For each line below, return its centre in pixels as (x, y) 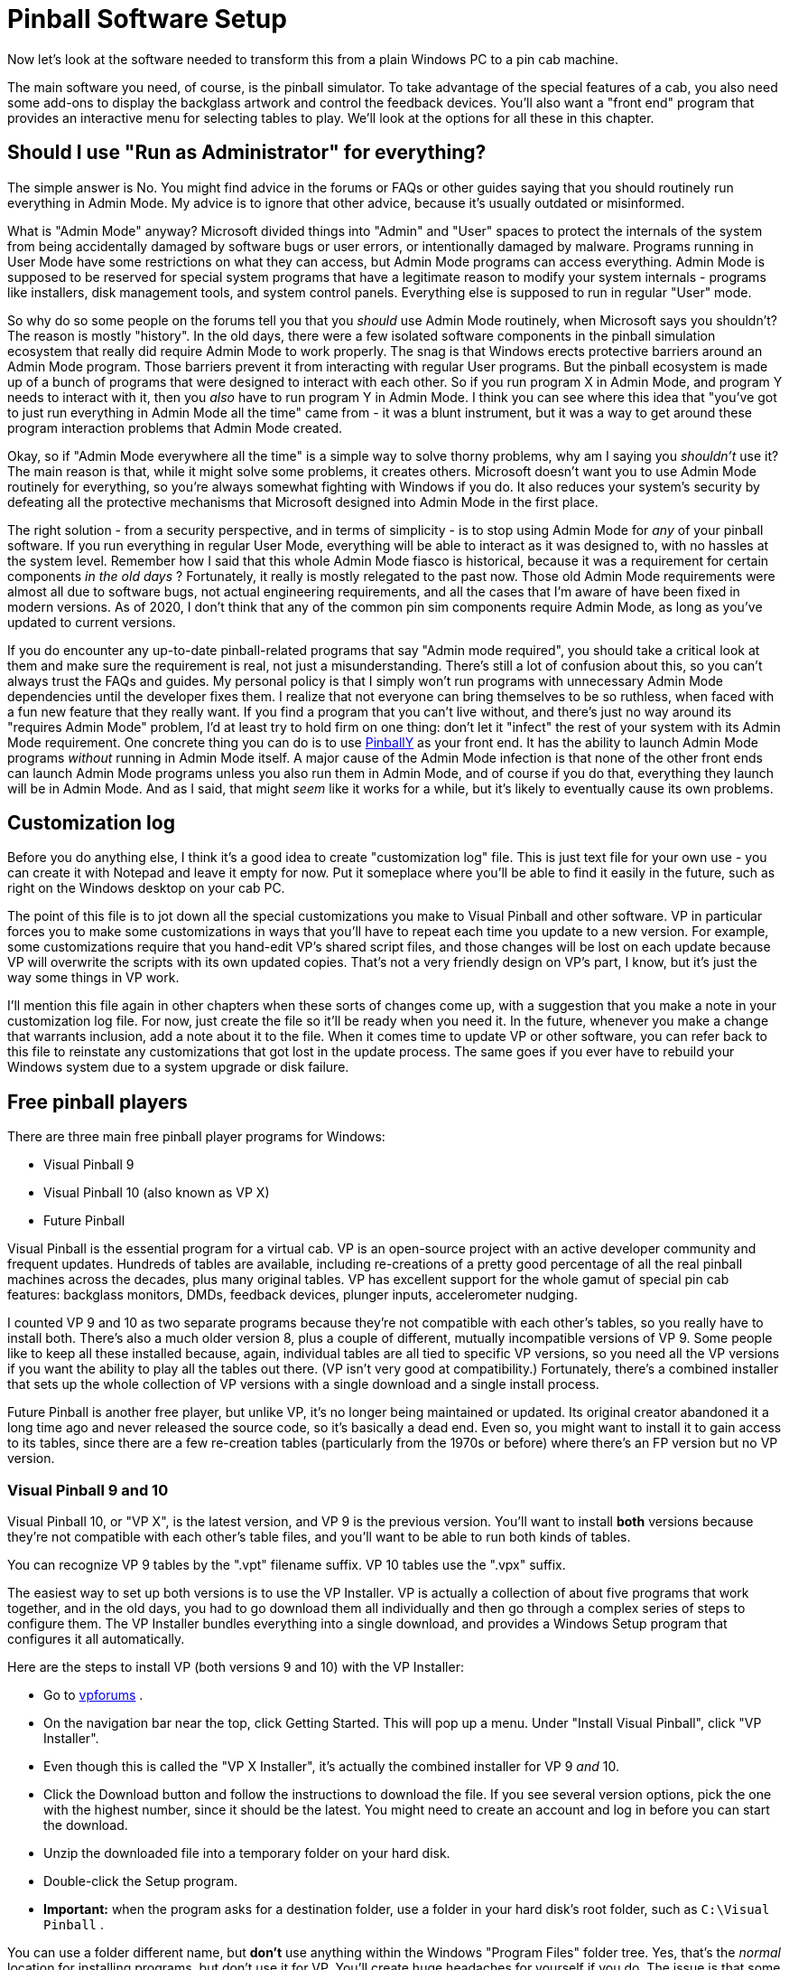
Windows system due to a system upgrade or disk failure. (178, 1067)
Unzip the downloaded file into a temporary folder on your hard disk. (247, 1853)
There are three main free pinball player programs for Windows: (196, 1137)
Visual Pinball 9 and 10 (88, 1490)
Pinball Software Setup (147, 19)
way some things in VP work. (93, 978)
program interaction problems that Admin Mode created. (175, 427)
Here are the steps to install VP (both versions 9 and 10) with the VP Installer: (236, 1667)
